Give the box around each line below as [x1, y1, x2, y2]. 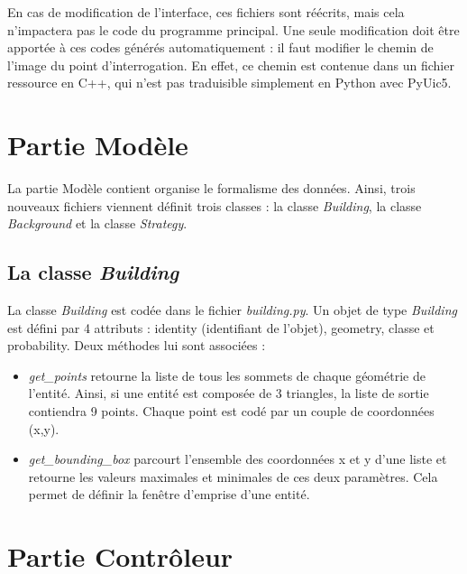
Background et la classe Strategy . [7, 214, 188, 233]
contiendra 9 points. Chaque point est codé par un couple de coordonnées [28, 402, 435, 421]
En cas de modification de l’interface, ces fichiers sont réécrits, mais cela [7, 3, 405, 21]
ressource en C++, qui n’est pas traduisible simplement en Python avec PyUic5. [7, 73, 452, 92]
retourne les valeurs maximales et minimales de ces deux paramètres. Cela [28, 467, 438, 486]
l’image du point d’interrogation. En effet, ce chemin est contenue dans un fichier [7, 55, 454, 74]
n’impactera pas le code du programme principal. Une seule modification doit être [7, 20, 460, 39]
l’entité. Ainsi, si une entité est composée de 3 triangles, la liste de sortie [28, 384, 429, 403]
